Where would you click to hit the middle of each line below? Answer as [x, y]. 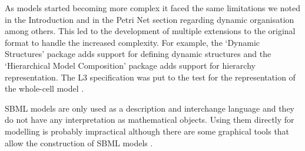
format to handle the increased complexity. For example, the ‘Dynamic [132, 42]
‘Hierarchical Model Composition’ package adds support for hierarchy [130, 65]
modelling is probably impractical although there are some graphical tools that [147, 131]
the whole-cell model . [44, 88]
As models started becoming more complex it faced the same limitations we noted [153, 8]
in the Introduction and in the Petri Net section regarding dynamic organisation [150, 19]
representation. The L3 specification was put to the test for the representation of [150, 77]
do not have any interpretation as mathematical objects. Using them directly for [150, 120]
